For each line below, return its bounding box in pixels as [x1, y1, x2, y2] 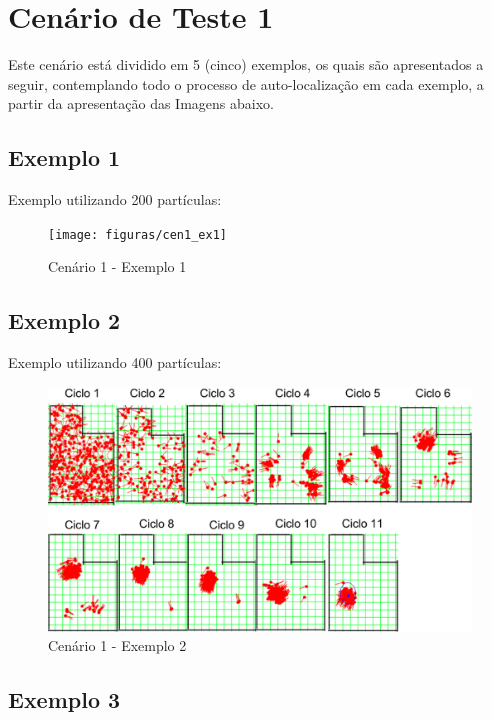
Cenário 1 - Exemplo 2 [48, 635, 187, 656]
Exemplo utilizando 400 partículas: [8, 352, 222, 373]
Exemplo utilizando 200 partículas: [8, 189, 222, 210]
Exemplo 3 [8, 684, 121, 715]
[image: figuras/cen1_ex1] [48, 227, 227, 242]
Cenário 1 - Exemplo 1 [48, 256, 187, 277]
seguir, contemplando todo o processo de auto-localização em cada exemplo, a [8, 73, 484, 94]
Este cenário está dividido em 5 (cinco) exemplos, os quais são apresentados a [8, 54, 484, 75]
